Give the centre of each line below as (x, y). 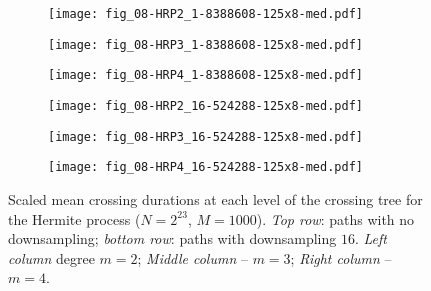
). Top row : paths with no (335, 218)
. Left (370, 238)
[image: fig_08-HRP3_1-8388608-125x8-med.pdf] (205, 44)
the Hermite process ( (74, 218)
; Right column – (341, 257)
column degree (51, 257)
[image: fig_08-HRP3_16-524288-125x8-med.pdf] (205, 136)
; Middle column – (192, 257)
